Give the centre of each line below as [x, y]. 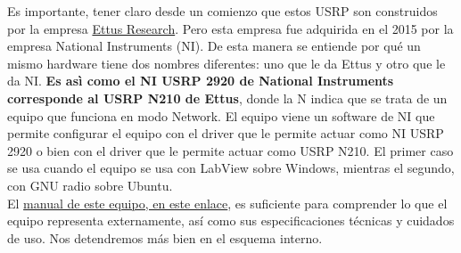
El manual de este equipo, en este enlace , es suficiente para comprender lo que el [227, 203]
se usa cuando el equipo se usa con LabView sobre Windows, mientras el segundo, [231, 168]
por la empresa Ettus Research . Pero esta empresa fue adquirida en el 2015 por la [230, 28]
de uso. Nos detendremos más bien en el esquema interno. [165, 237]
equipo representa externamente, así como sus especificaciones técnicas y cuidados [231, 220]
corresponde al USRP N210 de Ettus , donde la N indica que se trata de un [227, 98]
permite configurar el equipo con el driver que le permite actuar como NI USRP [226, 133]
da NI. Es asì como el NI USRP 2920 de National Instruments [201, 81]
